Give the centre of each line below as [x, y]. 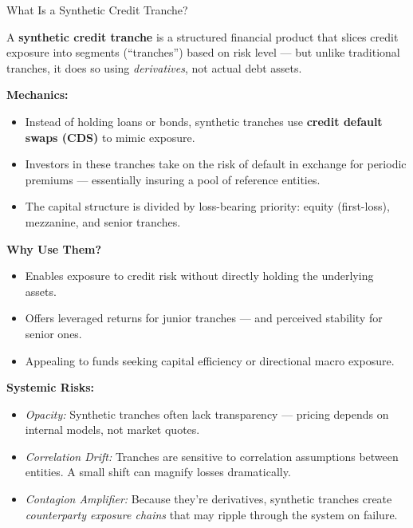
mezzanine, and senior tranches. [103, 221]
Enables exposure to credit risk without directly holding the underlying [199, 276]
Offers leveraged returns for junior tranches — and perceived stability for [204, 318]
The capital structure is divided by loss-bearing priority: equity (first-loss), [207, 206]
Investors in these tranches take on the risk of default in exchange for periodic [216, 164]
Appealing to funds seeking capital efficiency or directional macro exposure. [210, 360]
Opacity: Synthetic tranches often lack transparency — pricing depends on [207, 414]
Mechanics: [37, 95]
